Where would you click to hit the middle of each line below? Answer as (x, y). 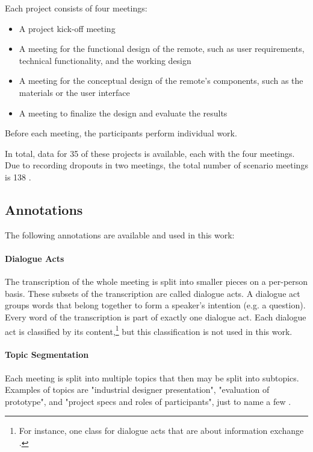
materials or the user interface (74, 92)
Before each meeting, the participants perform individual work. (121, 133)
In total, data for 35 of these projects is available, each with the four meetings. (150, 153)
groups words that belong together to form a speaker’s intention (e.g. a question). (155, 305)
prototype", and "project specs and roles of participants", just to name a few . (148, 401)
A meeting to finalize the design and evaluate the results (123, 113)
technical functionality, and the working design (105, 60)
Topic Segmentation (47, 355)
